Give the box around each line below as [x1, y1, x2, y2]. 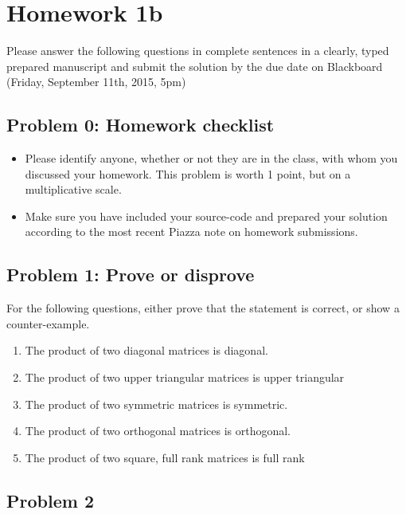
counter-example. [6, 315, 90, 332]
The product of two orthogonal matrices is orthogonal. [25, 422, 291, 439]
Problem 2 [6, 488, 94, 512]
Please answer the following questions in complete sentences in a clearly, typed [6, 42, 389, 59]
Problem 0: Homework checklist [6, 112, 275, 137]
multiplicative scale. [25, 181, 122, 198]
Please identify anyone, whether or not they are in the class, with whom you [25, 150, 398, 167]
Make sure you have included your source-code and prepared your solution [25, 207, 388, 224]
